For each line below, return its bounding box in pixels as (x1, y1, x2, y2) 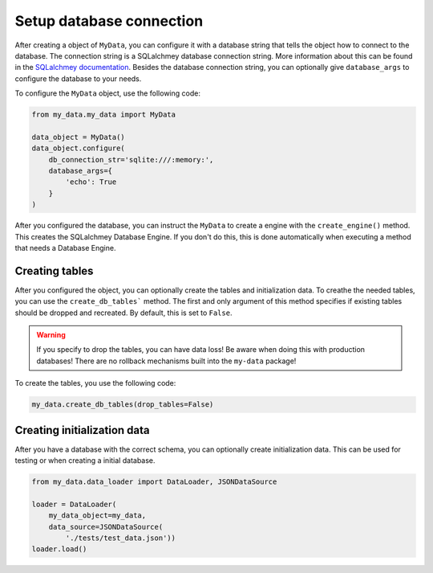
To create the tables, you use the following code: (14, 379, 176, 388)
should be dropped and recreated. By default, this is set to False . (14, 308, 233, 317)
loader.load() (31, 545, 87, 554)
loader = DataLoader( (31, 499, 117, 509)
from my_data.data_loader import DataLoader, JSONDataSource (31, 477, 277, 486)
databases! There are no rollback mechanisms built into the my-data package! (36, 356, 297, 366)
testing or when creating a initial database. (14, 456, 156, 465)
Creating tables (14, 264, 94, 277)
